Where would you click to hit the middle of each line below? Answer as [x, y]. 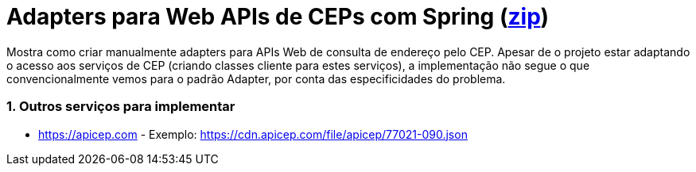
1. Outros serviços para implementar [121, 107]
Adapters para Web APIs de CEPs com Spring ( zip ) [278, 17]
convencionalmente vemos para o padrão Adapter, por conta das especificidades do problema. [256, 78]
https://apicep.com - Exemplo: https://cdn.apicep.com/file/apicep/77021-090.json [253, 134]
